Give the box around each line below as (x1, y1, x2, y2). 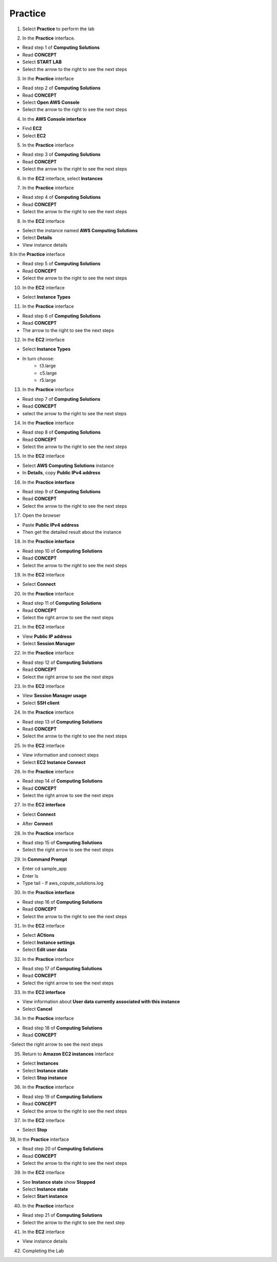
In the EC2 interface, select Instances (22, 175, 103, 181)
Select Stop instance (22, 1074, 68, 1081)
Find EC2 (22, 125, 42, 132)
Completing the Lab (22, 1248, 64, 1254)
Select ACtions (22, 932, 55, 938)
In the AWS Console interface (22, 116, 87, 122)
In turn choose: (22, 355, 55, 362)
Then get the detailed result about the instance (22, 529, 122, 535)
